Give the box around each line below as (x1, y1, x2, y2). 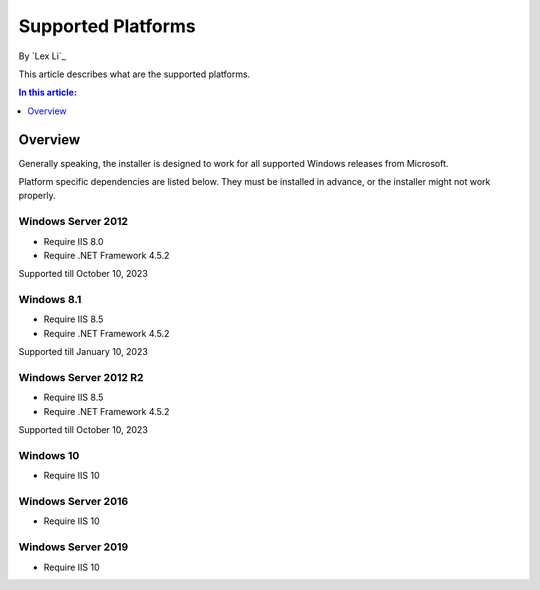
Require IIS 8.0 (43, 235, 104, 247)
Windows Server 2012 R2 (18, 371, 144, 385)
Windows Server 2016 (18, 495, 129, 509)
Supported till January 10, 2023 (18, 346, 149, 358)
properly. (18, 190, 56, 202)
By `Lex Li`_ (18, 50, 67, 62)
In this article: (18, 86, 77, 99)
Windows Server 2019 (18, 540, 129, 554)
